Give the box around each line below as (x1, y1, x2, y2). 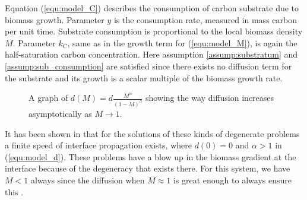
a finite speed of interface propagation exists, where (5, 139, 192, 151)
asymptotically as (29, 107, 92, 120)
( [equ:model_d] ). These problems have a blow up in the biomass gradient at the (5, 150, 296, 163)
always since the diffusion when (30, 174, 145, 186)
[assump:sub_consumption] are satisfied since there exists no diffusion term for (5, 59, 292, 72)
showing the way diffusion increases (145, 91, 274, 104)
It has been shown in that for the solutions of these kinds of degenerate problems (5, 127, 300, 139)
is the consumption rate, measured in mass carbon (113, 13, 297, 26)
